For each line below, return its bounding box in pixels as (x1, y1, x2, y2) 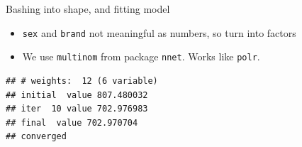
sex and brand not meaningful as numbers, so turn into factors (22, 25, 296, 40)
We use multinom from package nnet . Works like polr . (22, 49, 260, 64)
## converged (6, 131, 67, 142)
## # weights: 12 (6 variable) (6, 75, 158, 86)
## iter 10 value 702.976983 (6, 104, 148, 114)
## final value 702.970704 (6, 117, 138, 128)
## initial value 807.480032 (6, 89, 148, 100)
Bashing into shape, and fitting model (6, 1, 170, 16)
